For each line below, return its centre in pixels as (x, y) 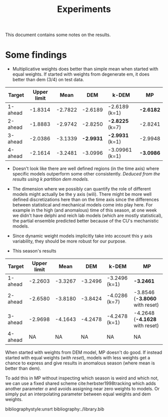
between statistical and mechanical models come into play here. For (82, 205)
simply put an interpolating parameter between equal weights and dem (78, 394)
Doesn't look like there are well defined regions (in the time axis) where (85, 168)
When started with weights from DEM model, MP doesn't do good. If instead (84, 352)
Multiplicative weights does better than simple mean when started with (85, 69)
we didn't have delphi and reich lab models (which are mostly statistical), (87, 216)
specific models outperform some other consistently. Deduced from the (86, 174)
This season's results (34, 251)
